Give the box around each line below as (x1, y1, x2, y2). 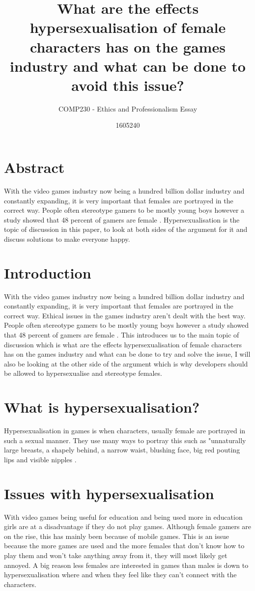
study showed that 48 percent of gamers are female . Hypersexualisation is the (4, 214, 240, 225)
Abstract (4, 157, 65, 177)
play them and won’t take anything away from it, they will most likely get (4, 550, 227, 561)
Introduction (4, 262, 91, 282)
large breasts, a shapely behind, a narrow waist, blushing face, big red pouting (4, 445, 240, 455)
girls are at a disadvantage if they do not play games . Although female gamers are (4, 521, 251, 532)
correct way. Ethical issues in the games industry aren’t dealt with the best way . (4, 310, 246, 320)
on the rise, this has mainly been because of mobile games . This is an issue (4, 531, 229, 541)
